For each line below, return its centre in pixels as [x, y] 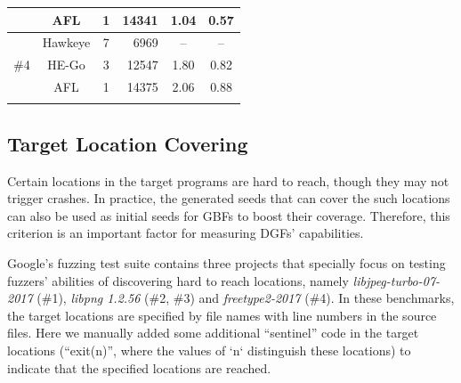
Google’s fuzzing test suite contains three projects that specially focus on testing [226, 262]
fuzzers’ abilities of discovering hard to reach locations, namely [178, 280]
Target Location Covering [128, 143]
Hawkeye [66, 42]
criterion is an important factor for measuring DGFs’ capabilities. [186, 233]
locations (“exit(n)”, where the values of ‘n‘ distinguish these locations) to [209, 350]
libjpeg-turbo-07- [396, 280]
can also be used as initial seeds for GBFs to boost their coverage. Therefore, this [229, 215]
